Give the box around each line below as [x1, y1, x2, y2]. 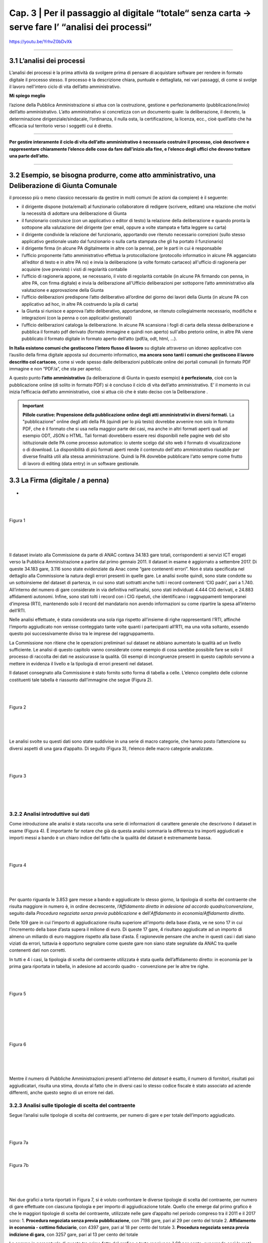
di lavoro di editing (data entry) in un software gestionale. [22, 460, 140, 466]
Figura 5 [9, 991, 26, 997]
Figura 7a [9, 1140, 28, 1146]
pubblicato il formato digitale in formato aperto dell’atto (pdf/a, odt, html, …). [21, 336, 177, 342]
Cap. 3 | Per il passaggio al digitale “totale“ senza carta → [9, 7, 252, 18]
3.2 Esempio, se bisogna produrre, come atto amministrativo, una [9, 171, 216, 179]
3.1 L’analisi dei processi [9, 57, 85, 65]
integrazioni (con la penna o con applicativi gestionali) [21, 315, 133, 321]
